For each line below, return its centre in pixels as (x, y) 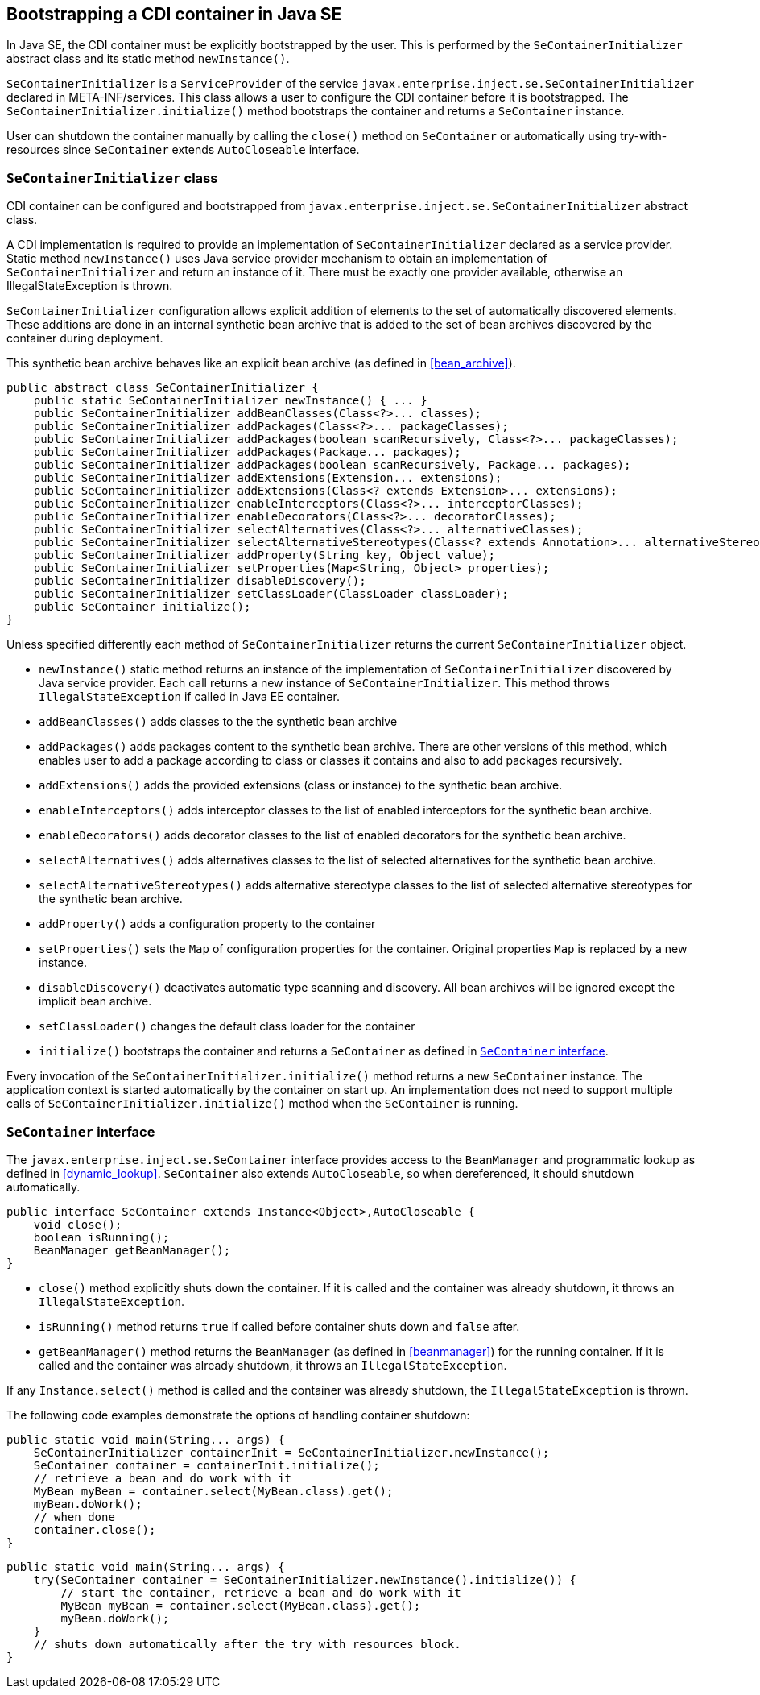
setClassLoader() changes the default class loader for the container (227, 1026)
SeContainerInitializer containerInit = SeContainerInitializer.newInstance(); (291, 1452)
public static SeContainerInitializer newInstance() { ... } (230, 401)
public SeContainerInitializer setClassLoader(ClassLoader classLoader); (271, 594)
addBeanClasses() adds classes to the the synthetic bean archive (218, 722)
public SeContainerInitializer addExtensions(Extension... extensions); (268, 478)
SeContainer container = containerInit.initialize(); (207, 1465)
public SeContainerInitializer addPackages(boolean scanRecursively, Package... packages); (332, 465)
